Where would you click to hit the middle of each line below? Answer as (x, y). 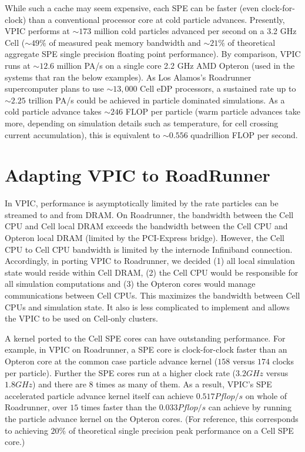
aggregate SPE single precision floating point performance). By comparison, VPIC (153, 54)
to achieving (26, 430)
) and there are (59, 384)
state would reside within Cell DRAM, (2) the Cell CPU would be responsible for (152, 272)
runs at (18, 65)
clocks (283, 361)
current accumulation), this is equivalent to (83, 134)
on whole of (266, 395)
